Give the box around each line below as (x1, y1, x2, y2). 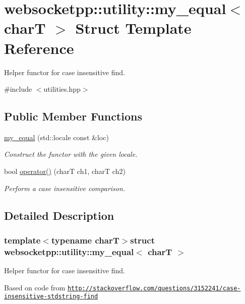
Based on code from (4, 282, 66, 292)
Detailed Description (4, 207, 114, 223)
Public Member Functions (4, 108, 142, 124)
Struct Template (75, 18, 192, 38)
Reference (4, 37, 74, 58)
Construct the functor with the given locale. (4, 149, 138, 159)
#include (4, 84, 32, 94)
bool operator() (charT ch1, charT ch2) (4, 166, 126, 176)
